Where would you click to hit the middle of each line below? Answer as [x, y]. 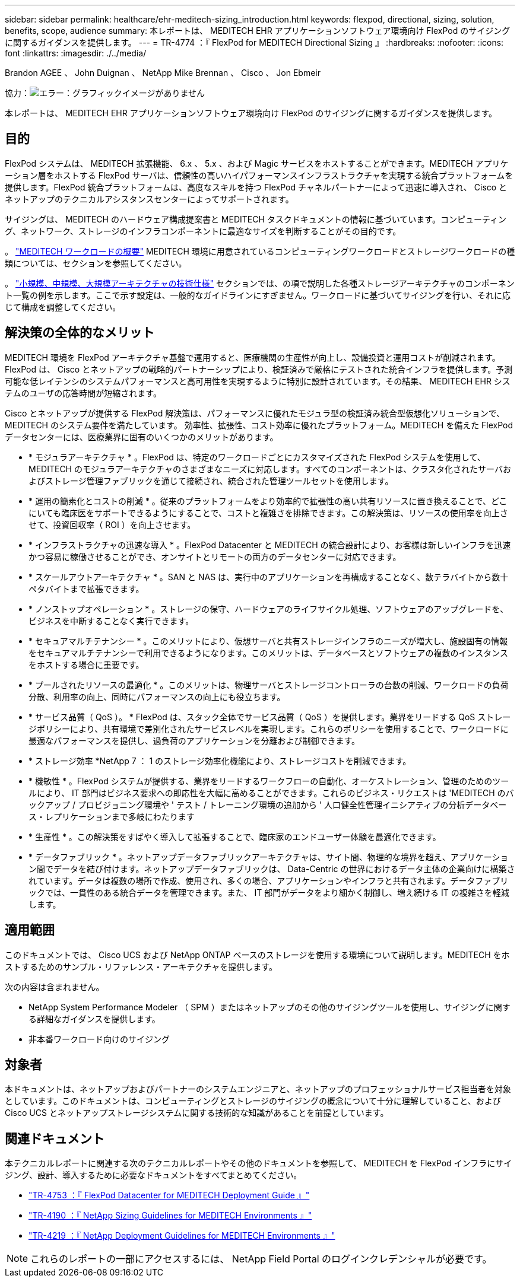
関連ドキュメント [55, 1138]
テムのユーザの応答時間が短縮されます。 [83, 393]
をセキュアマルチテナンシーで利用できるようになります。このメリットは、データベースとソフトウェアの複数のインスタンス [268, 653]
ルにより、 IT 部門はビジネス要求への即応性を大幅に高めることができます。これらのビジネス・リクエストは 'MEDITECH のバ [271, 793]
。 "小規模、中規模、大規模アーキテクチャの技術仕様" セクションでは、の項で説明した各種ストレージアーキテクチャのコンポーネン [260, 283]
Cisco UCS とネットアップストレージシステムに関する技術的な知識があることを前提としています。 [197, 1113]
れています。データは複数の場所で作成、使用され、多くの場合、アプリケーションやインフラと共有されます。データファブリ [269, 880]
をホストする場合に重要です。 [86, 664]
